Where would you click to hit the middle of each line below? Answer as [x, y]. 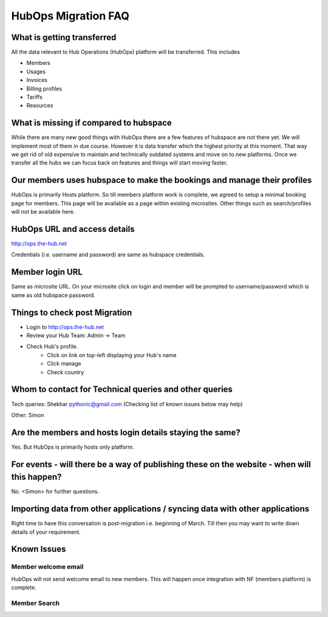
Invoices [37, 80]
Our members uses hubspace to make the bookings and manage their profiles [162, 180]
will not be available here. [43, 212]
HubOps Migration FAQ [70, 16]
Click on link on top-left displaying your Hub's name [112, 355]
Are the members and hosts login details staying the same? [126, 432]
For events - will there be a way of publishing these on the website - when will [161, 464]
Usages [36, 71]
